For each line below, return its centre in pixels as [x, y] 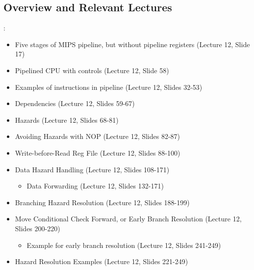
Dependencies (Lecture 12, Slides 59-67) [75, 103]
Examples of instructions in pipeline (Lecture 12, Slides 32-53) [109, 87]
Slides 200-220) [38, 228]
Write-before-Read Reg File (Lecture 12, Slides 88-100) [98, 152]
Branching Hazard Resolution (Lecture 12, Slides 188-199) [102, 202]
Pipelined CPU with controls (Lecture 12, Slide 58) [92, 70]
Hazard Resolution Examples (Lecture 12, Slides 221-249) [102, 261]
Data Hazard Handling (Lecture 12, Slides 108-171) [92, 169]
